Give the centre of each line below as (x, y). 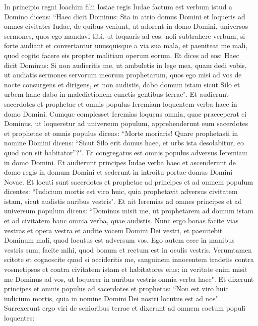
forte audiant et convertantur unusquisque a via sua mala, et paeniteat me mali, (126, 45)
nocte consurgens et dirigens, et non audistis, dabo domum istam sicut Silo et (122, 84)
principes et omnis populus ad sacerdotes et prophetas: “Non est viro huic (116, 289)
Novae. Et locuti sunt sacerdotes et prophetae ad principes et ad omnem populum (129, 181)
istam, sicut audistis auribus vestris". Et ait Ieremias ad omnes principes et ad (123, 201)
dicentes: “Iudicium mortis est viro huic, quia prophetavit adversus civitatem (121, 191)
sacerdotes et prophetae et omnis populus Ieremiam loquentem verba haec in (121, 103)
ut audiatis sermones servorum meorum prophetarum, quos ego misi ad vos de (123, 75)
